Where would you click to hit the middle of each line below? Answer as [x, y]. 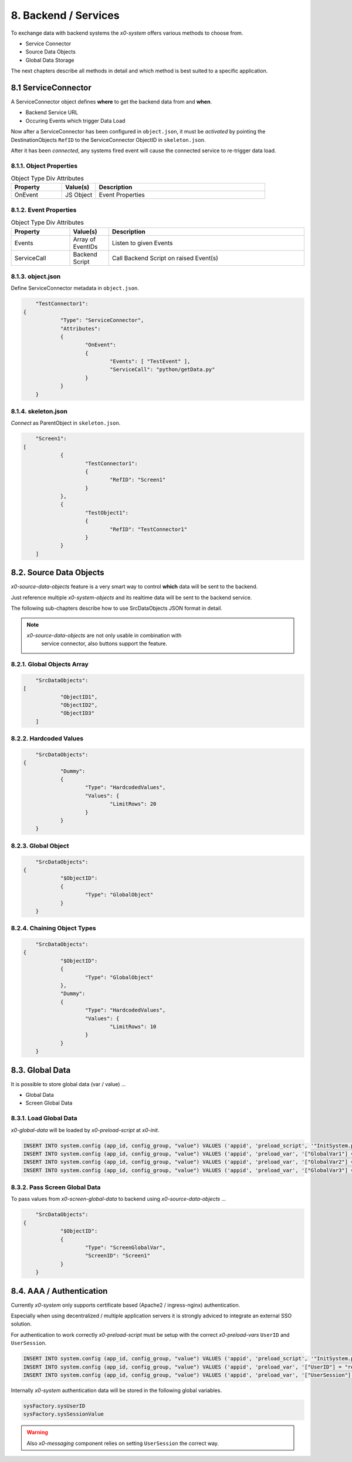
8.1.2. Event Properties [44, 210]
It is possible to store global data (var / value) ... [68, 1084]
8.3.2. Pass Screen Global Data [56, 1187]
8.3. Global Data [41, 1070]
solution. [21, 1324]
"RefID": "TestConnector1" [148, 529]
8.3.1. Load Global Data [44, 1119]
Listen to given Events [142, 243]
